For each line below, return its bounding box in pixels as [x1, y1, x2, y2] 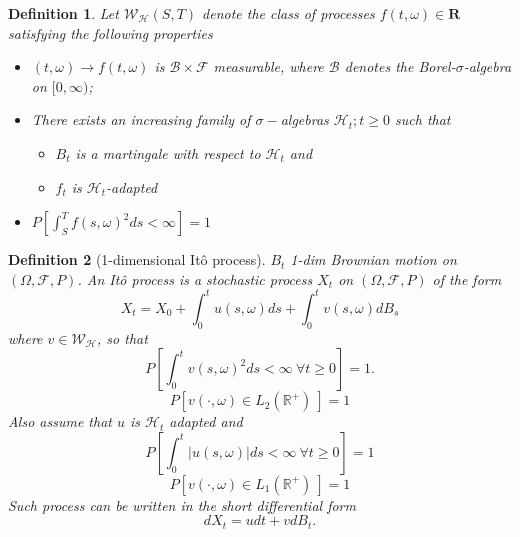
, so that [97, 327, 148, 348]
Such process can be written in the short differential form [8, 494, 356, 515]
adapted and [169, 411, 243, 432]
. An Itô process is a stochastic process [77, 268, 313, 289]
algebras [280, 109, 329, 130]
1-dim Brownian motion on [290, 249, 457, 270]
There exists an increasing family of [31, 109, 251, 130]
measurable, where [213, 56, 324, 77]
